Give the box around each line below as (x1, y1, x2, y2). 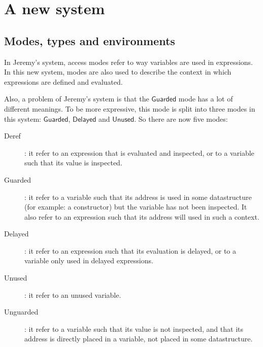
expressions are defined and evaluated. (4, 76, 123, 87)
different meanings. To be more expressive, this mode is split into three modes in (4, 103, 255, 114)
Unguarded (4, 306, 39, 317)
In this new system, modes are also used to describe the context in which (4, 66, 232, 77)
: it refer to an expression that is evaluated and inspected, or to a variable (24, 147, 254, 158)
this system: (4, 113, 41, 124)
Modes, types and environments (4, 32, 175, 48)
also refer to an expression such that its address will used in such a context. (24, 211, 259, 222)
